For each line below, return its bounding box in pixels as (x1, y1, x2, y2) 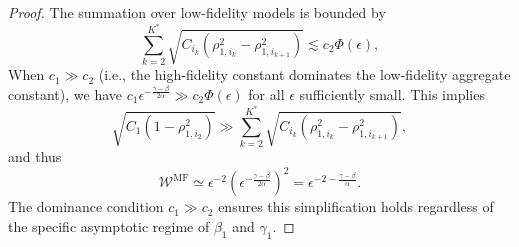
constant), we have (8, 83, 123, 104)
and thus (8, 146, 62, 167)
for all (248, 83, 285, 104)
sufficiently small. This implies (299, 83, 485, 104)
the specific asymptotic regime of (8, 215, 210, 236)
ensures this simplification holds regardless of (218, 196, 494, 217)
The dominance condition (8, 196, 164, 217)
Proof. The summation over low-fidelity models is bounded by (8, 2, 386, 22)
